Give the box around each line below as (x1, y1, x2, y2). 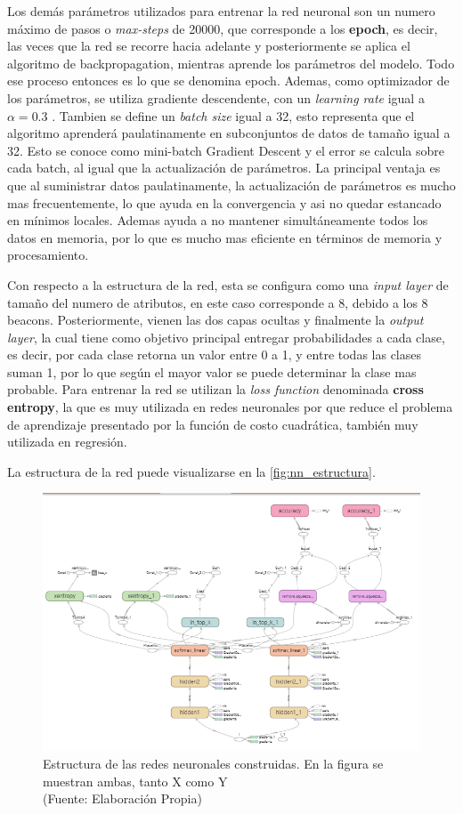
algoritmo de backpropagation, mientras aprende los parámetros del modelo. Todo (7, 53, 455, 72)
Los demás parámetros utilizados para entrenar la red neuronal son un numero (7, 2, 435, 20)
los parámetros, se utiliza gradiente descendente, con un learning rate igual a (7, 88, 425, 107)
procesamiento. (7, 246, 89, 264)
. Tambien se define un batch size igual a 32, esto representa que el (52, 106, 415, 125)
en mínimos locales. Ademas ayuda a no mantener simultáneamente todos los (7, 211, 428, 230)
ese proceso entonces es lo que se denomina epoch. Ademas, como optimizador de (7, 71, 450, 90)
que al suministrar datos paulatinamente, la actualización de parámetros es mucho (7, 175, 456, 194)
